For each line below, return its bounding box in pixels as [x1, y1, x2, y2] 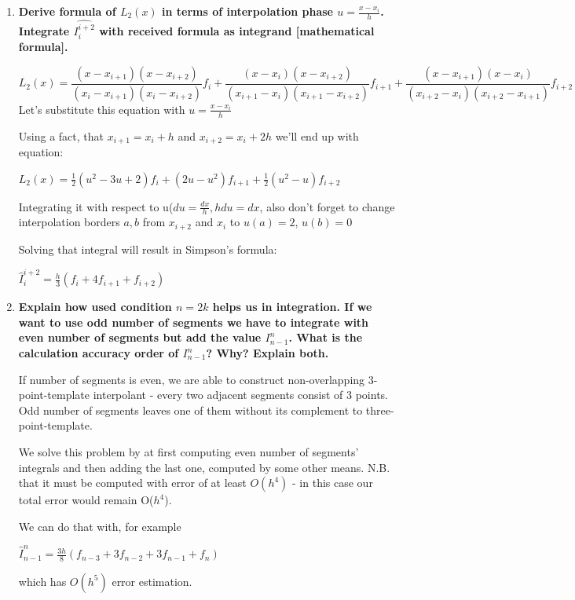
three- [365, 401, 394, 418]
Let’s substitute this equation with [18, 101, 185, 117]
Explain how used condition [18, 298, 172, 315]
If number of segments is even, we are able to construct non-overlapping [18, 371, 365, 387]
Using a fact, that [18, 127, 104, 144]
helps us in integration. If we [212, 298, 372, 315]
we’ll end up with [275, 127, 359, 144]
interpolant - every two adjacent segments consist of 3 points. [93, 386, 388, 403]
